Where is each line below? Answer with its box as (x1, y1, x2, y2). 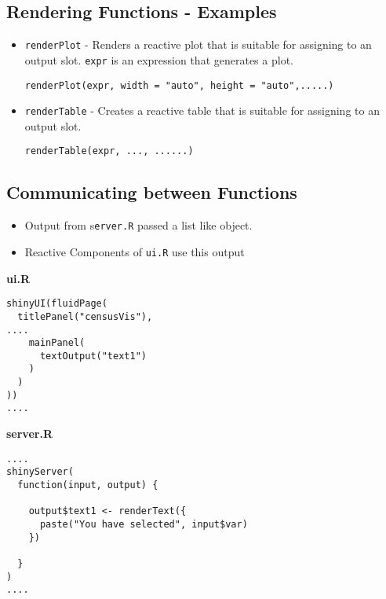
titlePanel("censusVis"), (17, 311, 153, 322)
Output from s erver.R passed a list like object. (24, 217, 253, 233)
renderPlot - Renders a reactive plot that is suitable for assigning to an (24, 36, 372, 53)
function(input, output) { (17, 480, 158, 491)
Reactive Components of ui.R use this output (24, 243, 245, 259)
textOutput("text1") (39, 350, 147, 362)
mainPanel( (28, 337, 86, 349)
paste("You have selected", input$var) (39, 518, 248, 530)
